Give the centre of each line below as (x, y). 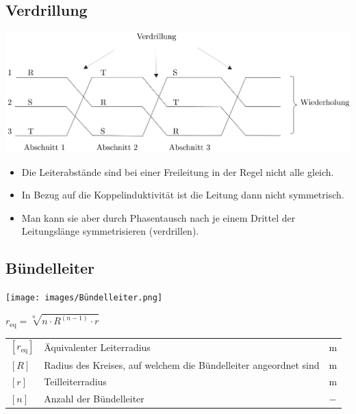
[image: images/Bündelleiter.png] (84, 298)
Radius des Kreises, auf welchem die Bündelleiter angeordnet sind (182, 364)
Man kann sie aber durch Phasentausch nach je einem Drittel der (158, 217)
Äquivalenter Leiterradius (97, 347)
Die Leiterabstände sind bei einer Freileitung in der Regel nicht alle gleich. (178, 171)
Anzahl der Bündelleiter (94, 399)
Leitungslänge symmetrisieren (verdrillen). (110, 231)
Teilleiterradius (75, 381)
